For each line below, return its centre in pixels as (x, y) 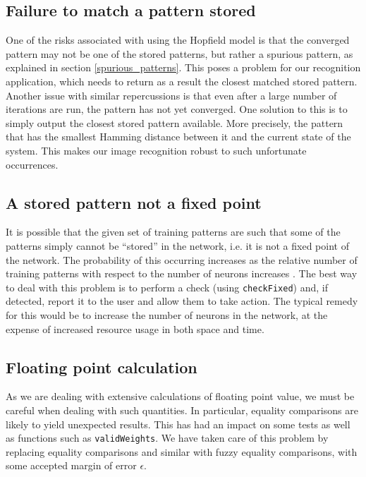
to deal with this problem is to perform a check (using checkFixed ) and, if (167, 287)
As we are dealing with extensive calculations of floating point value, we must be (180, 396)
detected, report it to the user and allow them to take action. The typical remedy (182, 301)
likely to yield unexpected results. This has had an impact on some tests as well (178, 424)
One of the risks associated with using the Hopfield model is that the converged (178, 40)
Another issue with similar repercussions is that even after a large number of (171, 95)
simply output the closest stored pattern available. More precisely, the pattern (175, 122)
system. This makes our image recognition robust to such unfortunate (156, 150)
